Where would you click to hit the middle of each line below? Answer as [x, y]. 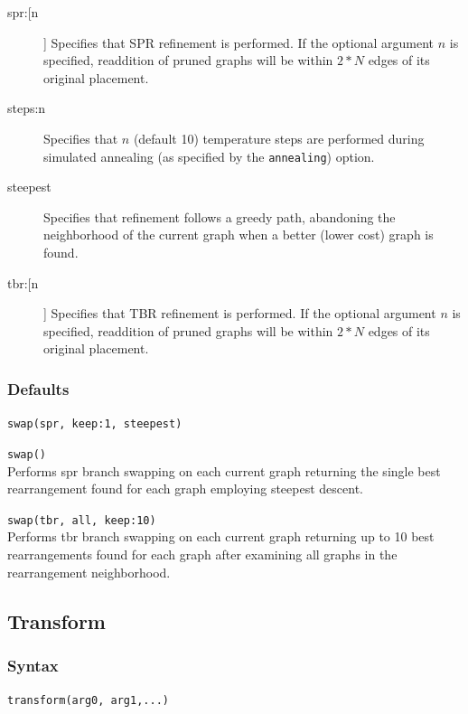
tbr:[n [23, 282]
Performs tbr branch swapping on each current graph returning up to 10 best [221, 536]
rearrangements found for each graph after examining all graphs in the [202, 554]
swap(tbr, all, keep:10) [82, 520]
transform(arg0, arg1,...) [88, 701]
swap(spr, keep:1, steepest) [95, 424]
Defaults [38, 388]
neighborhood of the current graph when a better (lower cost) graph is [239, 235]
